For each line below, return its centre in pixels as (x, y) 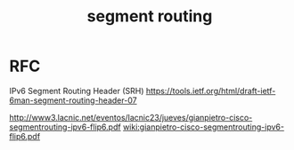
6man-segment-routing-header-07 (73, 100)
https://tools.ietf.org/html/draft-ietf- (211, 91)
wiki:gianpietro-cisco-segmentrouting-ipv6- (204, 127)
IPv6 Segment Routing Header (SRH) (77, 91)
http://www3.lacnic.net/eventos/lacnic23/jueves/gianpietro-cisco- (131, 117)
